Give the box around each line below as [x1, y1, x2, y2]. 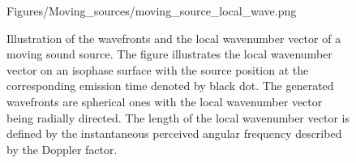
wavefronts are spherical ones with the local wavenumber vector [6, 92, 323, 109]
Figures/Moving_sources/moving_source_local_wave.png [6, 2, 297, 19]
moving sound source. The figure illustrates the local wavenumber [6, 45, 332, 62]
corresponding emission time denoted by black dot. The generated [6, 77, 334, 94]
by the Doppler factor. [6, 140, 118, 157]
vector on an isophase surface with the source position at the [6, 61, 309, 78]
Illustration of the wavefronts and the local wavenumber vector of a [6, 29, 341, 46]
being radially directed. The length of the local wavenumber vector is [6, 109, 350, 126]
